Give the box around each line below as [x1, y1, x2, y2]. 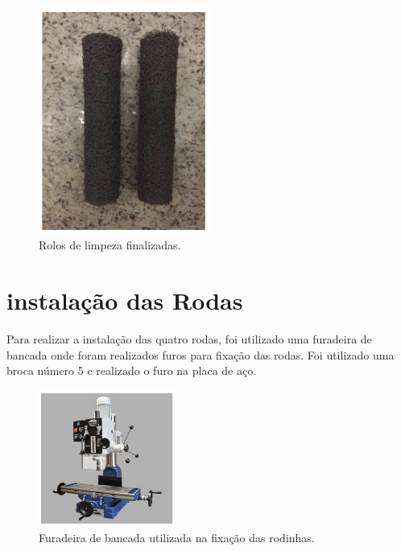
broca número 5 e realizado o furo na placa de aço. [6, 362, 257, 379]
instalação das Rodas [6, 284, 243, 317]
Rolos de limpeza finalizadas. [39, 236, 181, 253]
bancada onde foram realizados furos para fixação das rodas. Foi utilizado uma [6, 346, 395, 363]
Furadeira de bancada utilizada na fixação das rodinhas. [39, 528, 315, 545]
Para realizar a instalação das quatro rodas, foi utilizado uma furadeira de [6, 330, 372, 347]
